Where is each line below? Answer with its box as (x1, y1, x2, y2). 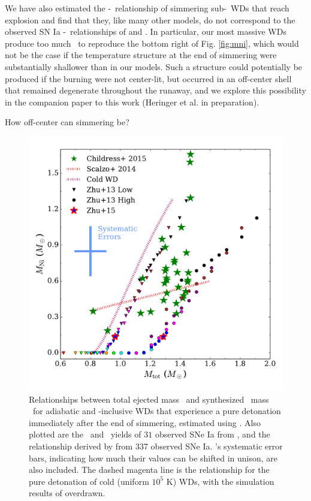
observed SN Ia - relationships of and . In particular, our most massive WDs (5, 25, 286, 38)
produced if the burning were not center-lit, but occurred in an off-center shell (5, 72, 292, 84)
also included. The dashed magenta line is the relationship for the (29, 463, 270, 476)
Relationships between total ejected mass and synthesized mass (29, 393, 269, 405)
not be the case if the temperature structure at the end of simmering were (5, 49, 277, 61)
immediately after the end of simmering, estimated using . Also (29, 416, 261, 428)
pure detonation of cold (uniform (29, 475, 149, 487)
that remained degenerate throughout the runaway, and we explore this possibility (5, 84, 306, 96)
